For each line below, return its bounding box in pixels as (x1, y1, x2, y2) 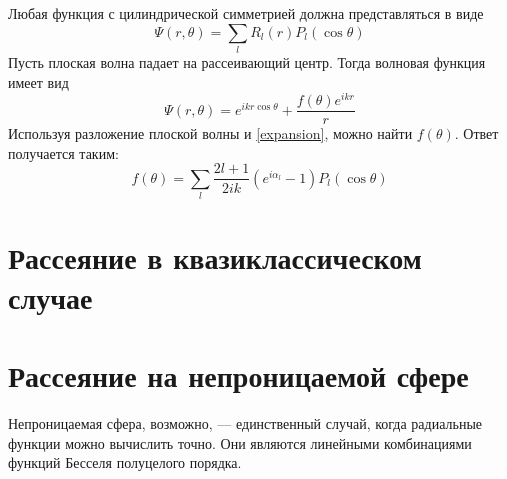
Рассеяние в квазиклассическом (8, 237, 422, 278)
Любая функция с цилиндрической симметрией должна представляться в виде (8, 3, 484, 23)
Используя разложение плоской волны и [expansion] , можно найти (8, 123, 413, 144)
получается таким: (8, 142, 119, 163)
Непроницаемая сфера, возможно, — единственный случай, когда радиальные (8, 412, 483, 433)
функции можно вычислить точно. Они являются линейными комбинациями (8, 432, 472, 453)
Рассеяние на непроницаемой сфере (8, 354, 469, 395)
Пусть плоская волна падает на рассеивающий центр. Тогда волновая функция (8, 51, 486, 72)
